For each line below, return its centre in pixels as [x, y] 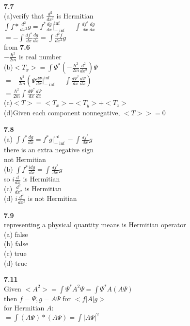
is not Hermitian [52, 198]
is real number [40, 56]
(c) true [15, 253]
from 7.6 [17, 46]
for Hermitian [24, 308]
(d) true [16, 263]
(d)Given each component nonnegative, [62, 112]
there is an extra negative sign [49, 149]
